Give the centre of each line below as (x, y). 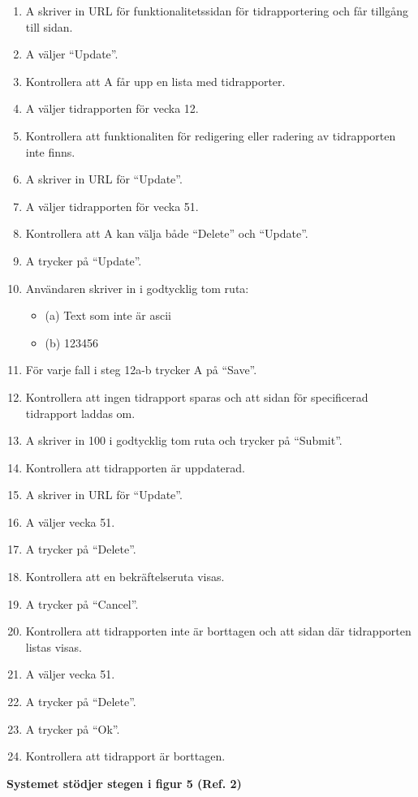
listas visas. (54, 646)
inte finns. (50, 151)
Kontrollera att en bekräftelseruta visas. (125, 577)
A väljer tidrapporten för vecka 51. (112, 206)
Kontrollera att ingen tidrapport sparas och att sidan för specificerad (197, 396)
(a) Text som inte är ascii (108, 315)
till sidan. (49, 26)
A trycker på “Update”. (84, 260)
